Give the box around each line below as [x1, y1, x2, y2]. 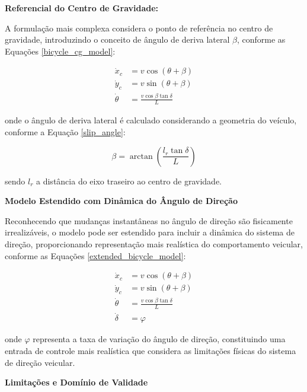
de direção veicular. [5, 356, 75, 368]
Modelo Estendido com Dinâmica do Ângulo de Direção [5, 195, 238, 207]
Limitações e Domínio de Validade [5, 376, 148, 388]
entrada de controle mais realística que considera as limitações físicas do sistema [5, 345, 296, 357]
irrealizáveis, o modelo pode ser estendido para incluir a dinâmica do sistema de [5, 226, 295, 238]
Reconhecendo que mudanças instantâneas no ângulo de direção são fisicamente [5, 214, 293, 227]
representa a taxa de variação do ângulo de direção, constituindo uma [33, 333, 286, 345]
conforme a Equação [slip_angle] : [5, 126, 126, 138]
